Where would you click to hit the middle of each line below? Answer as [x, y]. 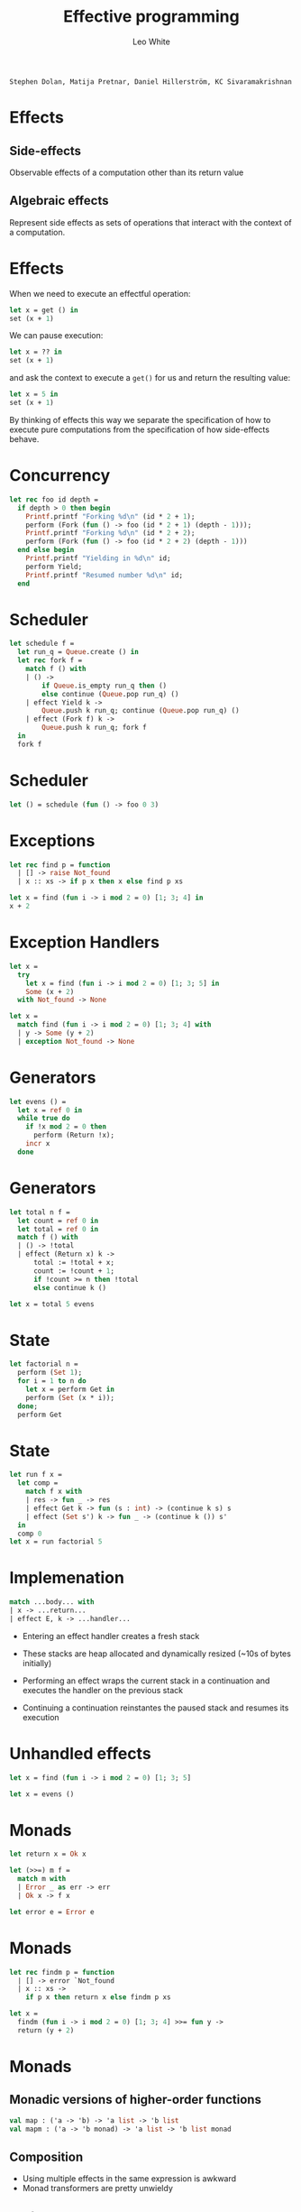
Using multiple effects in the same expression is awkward [129, 2179]
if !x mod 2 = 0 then [66, 1127]
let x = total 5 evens [52, 1304]
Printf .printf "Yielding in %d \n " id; [98, 558]
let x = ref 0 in [50, 1110]
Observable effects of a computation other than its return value [127, 172]
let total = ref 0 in [58, 1229]
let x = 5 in [34, 394]
